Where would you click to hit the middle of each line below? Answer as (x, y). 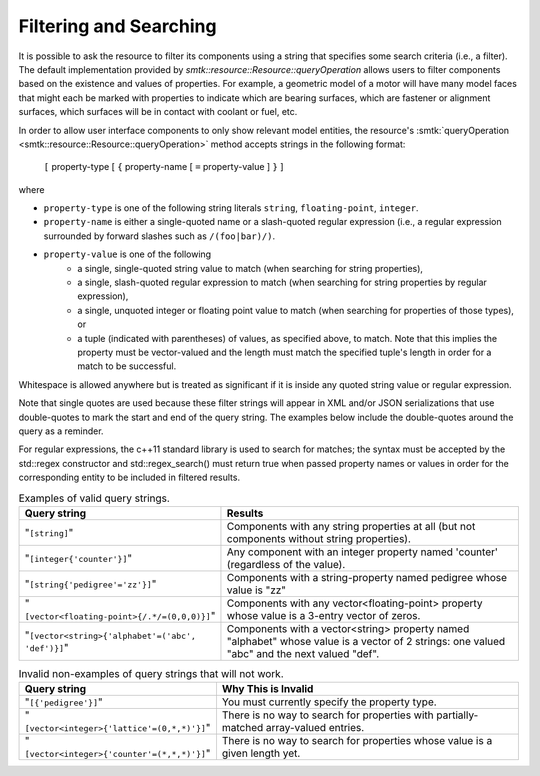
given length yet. (261, 753)
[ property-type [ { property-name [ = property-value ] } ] (163, 167)
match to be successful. (127, 366)
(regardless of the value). (286, 564)
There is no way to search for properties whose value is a (357, 741)
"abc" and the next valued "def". (303, 653)
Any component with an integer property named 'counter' (362, 552)
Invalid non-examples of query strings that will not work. (151, 674)
